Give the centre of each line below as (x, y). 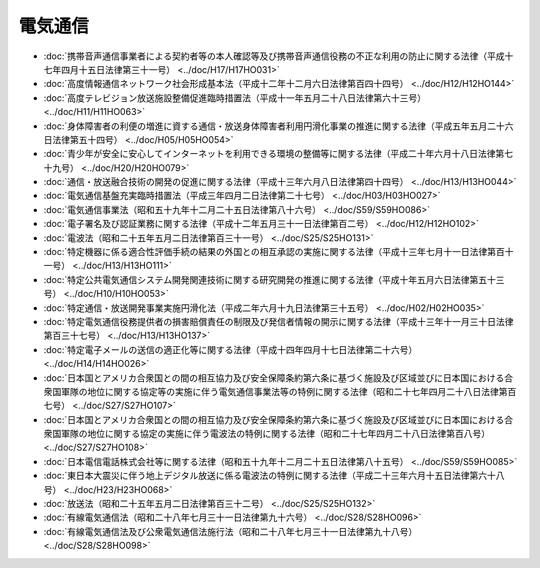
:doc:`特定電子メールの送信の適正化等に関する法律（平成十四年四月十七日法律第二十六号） (230, 349)
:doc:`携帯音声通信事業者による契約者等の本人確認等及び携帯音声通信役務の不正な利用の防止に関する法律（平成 (274, 56)
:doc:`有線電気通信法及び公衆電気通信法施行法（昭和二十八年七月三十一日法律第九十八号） (230, 531)
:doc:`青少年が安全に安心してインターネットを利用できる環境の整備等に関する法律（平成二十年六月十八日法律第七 (278, 154)
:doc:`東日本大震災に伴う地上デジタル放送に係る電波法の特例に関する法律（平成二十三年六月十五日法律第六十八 (274, 476)
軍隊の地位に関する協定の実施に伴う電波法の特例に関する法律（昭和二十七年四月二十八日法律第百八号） (275, 434)
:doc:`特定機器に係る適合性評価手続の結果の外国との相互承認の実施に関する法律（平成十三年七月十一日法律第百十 (278, 252)
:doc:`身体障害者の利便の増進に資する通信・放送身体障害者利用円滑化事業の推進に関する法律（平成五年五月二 (270, 126)
